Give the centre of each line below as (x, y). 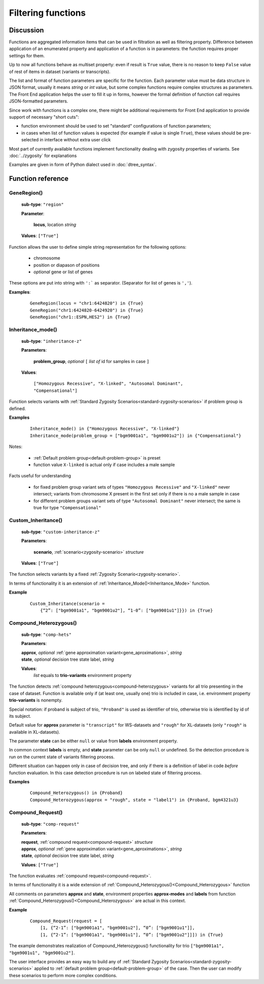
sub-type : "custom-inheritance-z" (61, 532)
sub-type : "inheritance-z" (52, 341)
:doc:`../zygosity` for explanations (43, 155)
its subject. (20, 716)
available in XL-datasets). (35, 732)
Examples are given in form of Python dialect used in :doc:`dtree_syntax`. (83, 165)
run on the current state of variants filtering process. (62, 757)
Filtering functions (47, 13)
